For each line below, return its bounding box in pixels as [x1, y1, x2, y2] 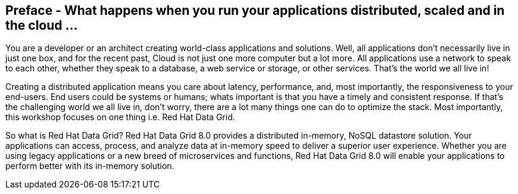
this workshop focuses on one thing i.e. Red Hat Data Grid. [5, 112, 235, 123]
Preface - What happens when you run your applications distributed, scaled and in [5, 3, 505, 18]
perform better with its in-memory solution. [5, 161, 174, 171]
